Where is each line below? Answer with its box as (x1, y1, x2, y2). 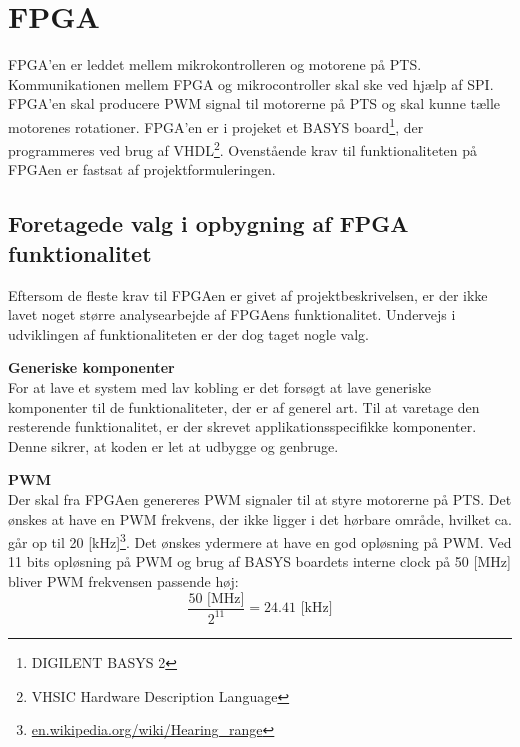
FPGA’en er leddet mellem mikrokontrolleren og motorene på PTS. (8, 54, 422, 75)
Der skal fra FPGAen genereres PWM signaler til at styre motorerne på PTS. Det (8, 488, 512, 509)
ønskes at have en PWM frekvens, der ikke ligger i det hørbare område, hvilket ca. (8, 508, 512, 529)
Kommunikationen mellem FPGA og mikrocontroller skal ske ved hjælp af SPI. (8, 73, 494, 94)
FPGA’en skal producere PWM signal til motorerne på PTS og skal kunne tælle (8, 93, 501, 114)
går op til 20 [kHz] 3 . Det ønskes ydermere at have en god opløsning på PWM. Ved (8, 529, 512, 552)
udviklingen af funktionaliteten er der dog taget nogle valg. (8, 323, 370, 344)
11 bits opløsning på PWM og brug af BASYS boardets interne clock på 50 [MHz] (8, 551, 511, 572)
